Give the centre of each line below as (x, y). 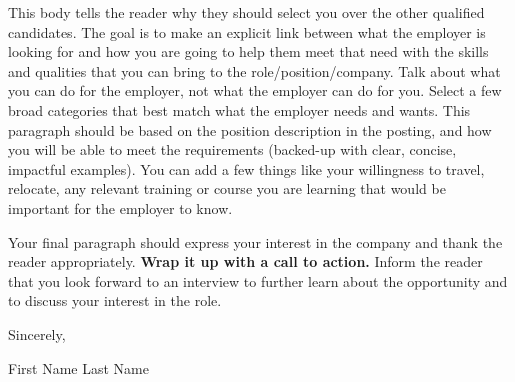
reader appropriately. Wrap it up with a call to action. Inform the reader (245, 261)
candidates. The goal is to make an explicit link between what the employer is (247, 31)
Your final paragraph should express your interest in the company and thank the (255, 241)
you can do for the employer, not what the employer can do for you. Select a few (255, 90)
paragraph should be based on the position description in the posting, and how (250, 129)
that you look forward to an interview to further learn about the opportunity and (258, 280)
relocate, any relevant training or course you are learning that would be (227, 188)
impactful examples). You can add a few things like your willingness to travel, (246, 168)
